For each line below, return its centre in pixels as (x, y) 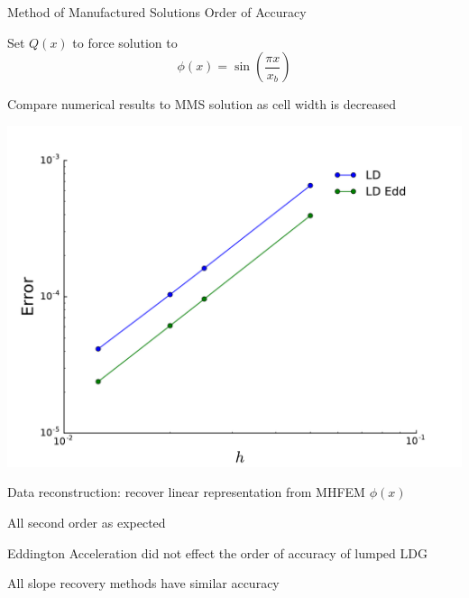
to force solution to (125, 42)
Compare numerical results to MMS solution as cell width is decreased (202, 104)
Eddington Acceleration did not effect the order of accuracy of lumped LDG (217, 552)
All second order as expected (87, 522)
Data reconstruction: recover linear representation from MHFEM (186, 492)
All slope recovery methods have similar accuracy (143, 583)
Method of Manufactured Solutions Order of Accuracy (157, 12)
